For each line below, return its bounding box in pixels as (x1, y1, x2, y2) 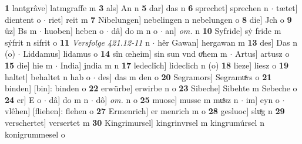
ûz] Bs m (5, 25, 37, 37)
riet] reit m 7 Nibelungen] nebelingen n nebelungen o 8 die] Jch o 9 (48, 13, 292, 25)
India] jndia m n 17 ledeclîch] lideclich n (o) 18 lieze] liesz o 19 (60, 59, 288, 71)
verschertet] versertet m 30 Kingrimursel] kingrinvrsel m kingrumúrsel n (5, 116, 264, 128)
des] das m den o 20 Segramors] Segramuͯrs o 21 (98, 70, 272, 83)
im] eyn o (246, 93, 280, 105)
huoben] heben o (44, 25, 104, 37)
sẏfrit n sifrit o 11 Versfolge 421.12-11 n (5, 36, 150, 48)
